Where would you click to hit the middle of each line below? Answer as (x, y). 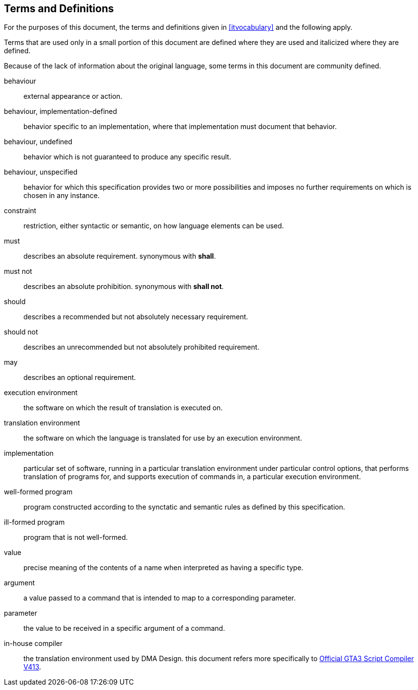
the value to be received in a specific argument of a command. (124, 628)
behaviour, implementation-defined (61, 111)
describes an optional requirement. (80, 378)
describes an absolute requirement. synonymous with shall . (120, 256)
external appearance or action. (73, 96)
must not (18, 271)
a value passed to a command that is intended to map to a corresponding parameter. (160, 598)
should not (21, 332)
